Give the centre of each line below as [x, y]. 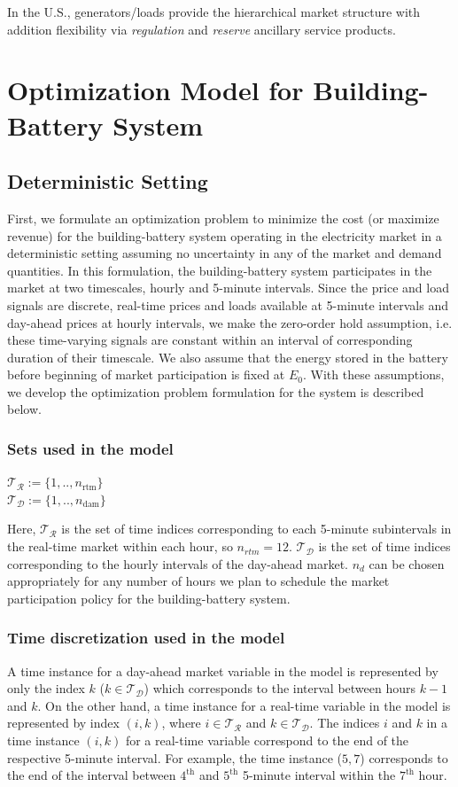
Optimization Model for [155, 90]
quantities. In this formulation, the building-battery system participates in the [220, 270]
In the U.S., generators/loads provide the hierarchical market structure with [214, 12]
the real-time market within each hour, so [120, 546]
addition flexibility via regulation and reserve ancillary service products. [202, 29]
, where [181, 723]
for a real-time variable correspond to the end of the [267, 740]
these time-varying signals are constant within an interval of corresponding [210, 340]
